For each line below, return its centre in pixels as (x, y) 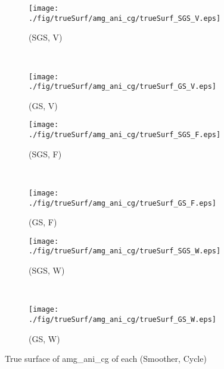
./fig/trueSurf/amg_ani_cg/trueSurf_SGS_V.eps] (125, 18)
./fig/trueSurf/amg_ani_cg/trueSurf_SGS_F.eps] (125, 135)
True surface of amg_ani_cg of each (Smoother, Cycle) (106, 359)
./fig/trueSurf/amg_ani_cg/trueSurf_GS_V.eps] (122, 87)
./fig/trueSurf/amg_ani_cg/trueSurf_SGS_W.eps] (125, 251)
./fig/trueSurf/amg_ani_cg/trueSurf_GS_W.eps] (122, 319)
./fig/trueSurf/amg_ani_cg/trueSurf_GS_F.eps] (122, 203)
